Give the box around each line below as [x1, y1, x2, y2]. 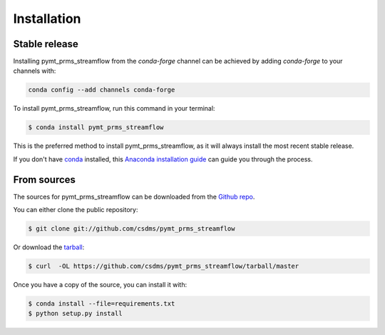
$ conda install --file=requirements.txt [28, 300, 175, 307]
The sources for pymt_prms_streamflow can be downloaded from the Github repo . [13, 192, 255, 201]
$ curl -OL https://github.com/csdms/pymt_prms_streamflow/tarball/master [28, 262, 299, 271]
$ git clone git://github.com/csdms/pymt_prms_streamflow [28, 225, 235, 233]
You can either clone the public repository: [13, 206, 138, 214]
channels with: [13, 66, 56, 75]
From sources [13, 174, 76, 186]
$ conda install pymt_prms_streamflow [28, 124, 164, 131]
